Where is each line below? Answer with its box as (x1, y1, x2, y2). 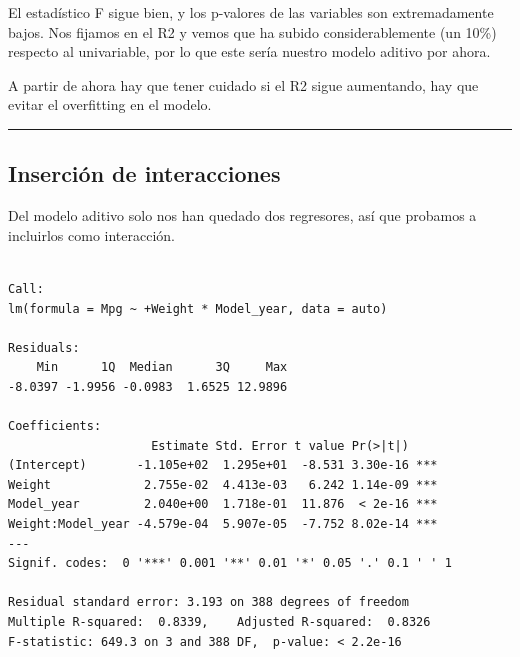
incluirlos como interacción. (8, 224, 175, 245)
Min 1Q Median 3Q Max (36, 360, 288, 375)
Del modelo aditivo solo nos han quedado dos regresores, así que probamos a (8, 205, 477, 226)
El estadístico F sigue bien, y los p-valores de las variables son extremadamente (8, 2, 494, 22)
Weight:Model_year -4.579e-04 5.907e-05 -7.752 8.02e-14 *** (8, 517, 438, 532)
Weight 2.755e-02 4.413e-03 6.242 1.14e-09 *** (8, 477, 438, 492)
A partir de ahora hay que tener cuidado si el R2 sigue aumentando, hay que (8, 74, 479, 95)
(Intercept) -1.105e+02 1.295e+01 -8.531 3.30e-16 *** (8, 458, 438, 473)
